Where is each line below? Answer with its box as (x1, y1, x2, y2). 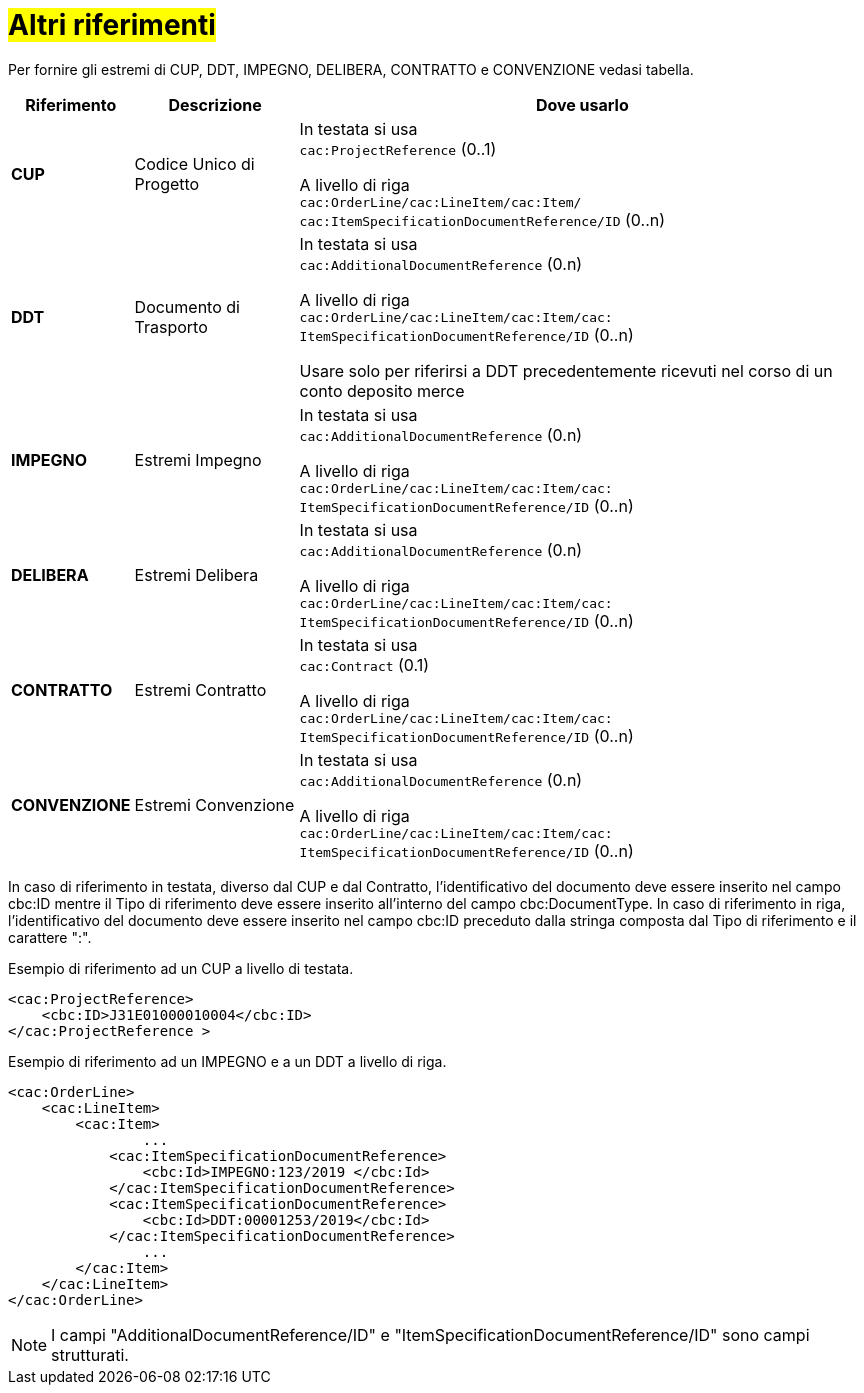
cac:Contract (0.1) (299, 654, 430, 675)
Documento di (134, 297, 240, 318)
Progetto (134, 174, 200, 195)
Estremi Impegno (134, 450, 262, 471)
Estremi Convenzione (134, 795, 295, 816)
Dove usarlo (535, 94, 629, 115)
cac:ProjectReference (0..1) (299, 138, 497, 159)
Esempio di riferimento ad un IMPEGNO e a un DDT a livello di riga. (8, 1052, 447, 1070)
